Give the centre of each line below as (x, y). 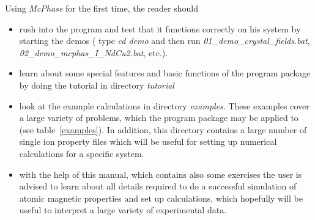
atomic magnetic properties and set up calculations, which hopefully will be (161, 198)
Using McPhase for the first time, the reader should (102, 8)
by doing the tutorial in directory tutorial (97, 85)
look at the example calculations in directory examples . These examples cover (164, 105)
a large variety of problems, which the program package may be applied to (159, 118)
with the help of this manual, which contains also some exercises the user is (161, 174)
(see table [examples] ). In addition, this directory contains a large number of (163, 129)
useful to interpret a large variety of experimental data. (123, 210)
